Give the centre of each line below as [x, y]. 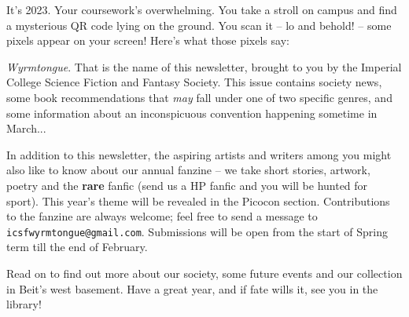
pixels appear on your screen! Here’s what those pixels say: [148, 40]
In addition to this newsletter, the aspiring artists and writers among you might [199, 154]
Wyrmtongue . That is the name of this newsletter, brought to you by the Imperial [204, 66]
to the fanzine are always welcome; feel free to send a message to [162, 216]
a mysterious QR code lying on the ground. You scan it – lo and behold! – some [199, 25]
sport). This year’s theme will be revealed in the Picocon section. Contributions [198, 200]
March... [26, 128]
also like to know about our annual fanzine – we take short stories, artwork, [188, 170]
